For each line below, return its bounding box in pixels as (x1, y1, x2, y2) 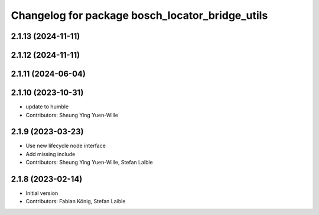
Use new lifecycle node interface (25, 142, 106, 150)
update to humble (25, 103, 69, 110)
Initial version (25, 190, 58, 197)
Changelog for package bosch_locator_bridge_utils (11, 9, 268, 22)
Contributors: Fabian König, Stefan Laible (25, 198, 126, 205)
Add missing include (25, 150, 76, 157)
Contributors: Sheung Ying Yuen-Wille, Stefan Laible (25, 159, 153, 166)
